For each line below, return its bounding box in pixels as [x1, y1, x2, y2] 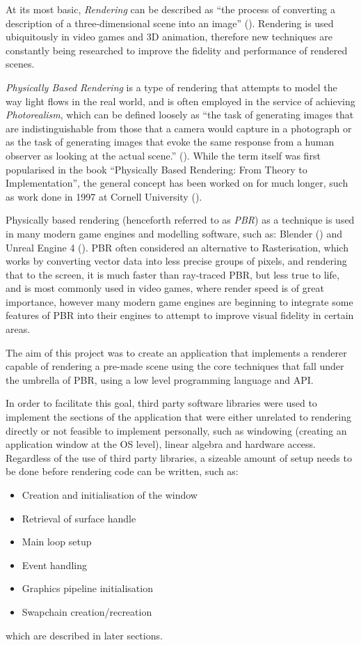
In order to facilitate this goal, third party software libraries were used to [6, 396, 317, 410]
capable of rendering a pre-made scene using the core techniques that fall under [6, 359, 344, 373]
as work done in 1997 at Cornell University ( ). [6, 189, 202, 203]
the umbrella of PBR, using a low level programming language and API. [6, 372, 314, 387]
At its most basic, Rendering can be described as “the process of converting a [6, 2, 335, 16]
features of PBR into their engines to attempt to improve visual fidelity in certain [6, 308, 354, 322]
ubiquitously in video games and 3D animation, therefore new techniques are [6, 29, 332, 44]
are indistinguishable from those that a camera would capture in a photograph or [6, 121, 352, 135]
